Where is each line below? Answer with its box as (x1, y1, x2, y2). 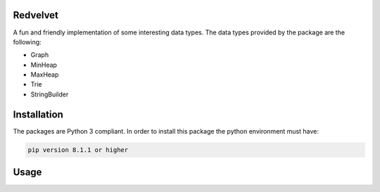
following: (13, 37, 42, 46)
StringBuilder (30, 90, 69, 98)
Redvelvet (13, 9, 59, 21)
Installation (13, 108, 63, 120)
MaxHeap (30, 70, 59, 79)
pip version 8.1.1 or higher (27, 146, 129, 154)
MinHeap (30, 60, 58, 69)
